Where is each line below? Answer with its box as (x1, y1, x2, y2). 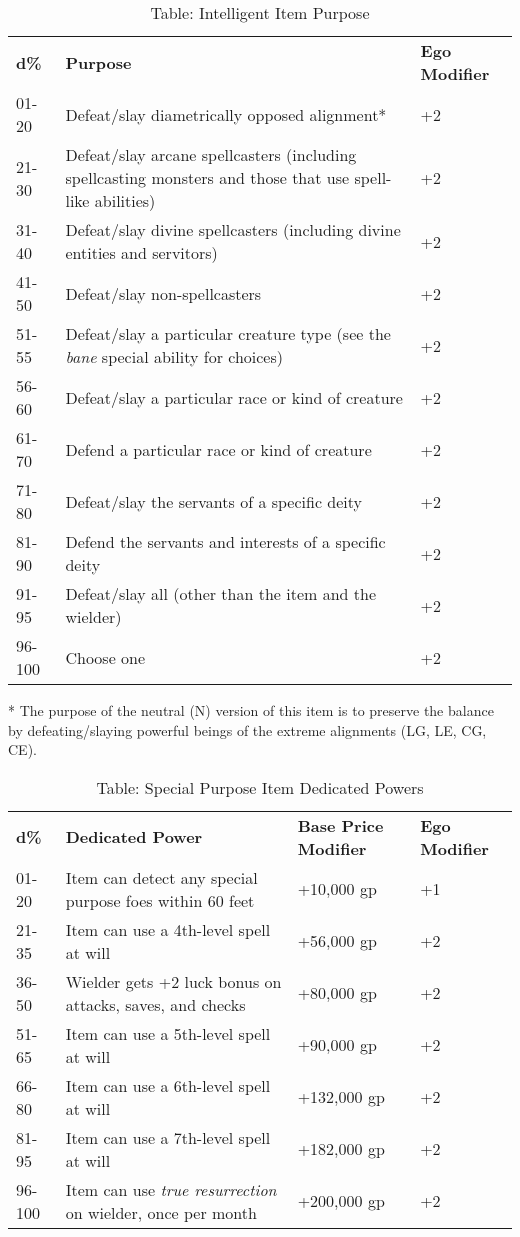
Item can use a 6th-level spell (65, 1073, 271, 1097)
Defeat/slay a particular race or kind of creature (65, 385, 403, 409)
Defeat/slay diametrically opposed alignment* (65, 102, 387, 126)
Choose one (65, 645, 146, 669)
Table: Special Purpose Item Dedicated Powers (96, 775, 424, 799)
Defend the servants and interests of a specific (65, 530, 386, 553)
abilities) (94, 189, 156, 212)
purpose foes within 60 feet (65, 888, 255, 912)
